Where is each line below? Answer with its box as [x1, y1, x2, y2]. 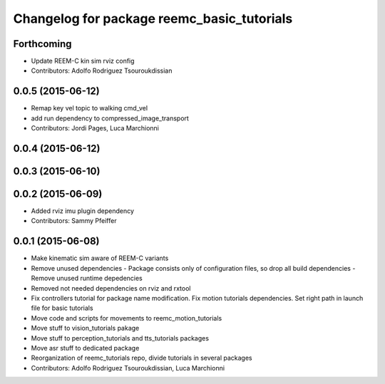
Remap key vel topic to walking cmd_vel [31, 104, 148, 113]
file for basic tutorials [31, 303, 93, 313]
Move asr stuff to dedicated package [31, 343, 140, 352]
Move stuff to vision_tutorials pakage [31, 324, 140, 333]
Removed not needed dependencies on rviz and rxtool [31, 284, 191, 292]
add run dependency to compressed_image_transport [31, 114, 189, 123]
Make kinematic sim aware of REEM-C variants [31, 254, 169, 263]
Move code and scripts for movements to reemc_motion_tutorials [31, 313, 222, 322]
